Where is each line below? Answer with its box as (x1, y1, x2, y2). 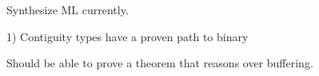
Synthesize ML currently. (6, 2, 129, 17)
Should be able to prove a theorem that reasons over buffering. (6, 55, 313, 71)
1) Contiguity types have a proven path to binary (6, 28, 249, 44)
